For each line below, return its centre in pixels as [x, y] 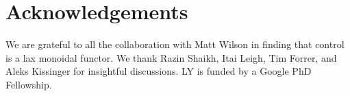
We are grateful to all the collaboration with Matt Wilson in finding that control [175, 44]
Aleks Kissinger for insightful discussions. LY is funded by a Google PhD [159, 71]
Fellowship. [29, 84]
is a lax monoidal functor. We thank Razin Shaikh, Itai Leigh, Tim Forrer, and [171, 57]
